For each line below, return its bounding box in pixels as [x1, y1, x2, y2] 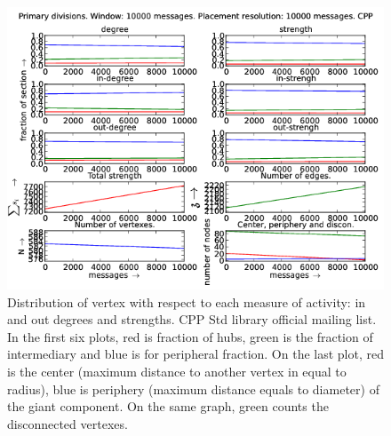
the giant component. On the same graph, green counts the [7, 397, 329, 416]
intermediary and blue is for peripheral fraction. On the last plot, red [7, 345, 384, 363]
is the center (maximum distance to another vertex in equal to [7, 361, 347, 380]
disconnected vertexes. [7, 414, 128, 432]
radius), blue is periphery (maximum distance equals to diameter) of [7, 379, 379, 398]
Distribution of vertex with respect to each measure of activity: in [7, 292, 366, 311]
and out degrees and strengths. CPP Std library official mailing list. [7, 310, 377, 329]
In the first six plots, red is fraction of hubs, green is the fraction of [7, 327, 373, 345]
